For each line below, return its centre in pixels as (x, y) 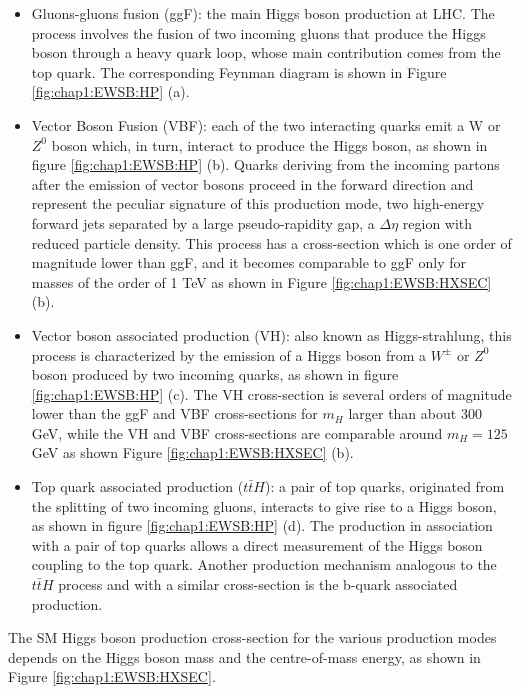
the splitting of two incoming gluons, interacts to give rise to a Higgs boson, (264, 505)
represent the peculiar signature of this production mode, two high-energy (258, 203)
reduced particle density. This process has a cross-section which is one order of (271, 242)
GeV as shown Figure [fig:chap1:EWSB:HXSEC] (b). (192, 452)
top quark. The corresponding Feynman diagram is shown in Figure (239, 71)
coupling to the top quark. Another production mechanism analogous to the (264, 564)
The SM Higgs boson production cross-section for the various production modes (252, 637)
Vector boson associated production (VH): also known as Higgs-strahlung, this (271, 334)
